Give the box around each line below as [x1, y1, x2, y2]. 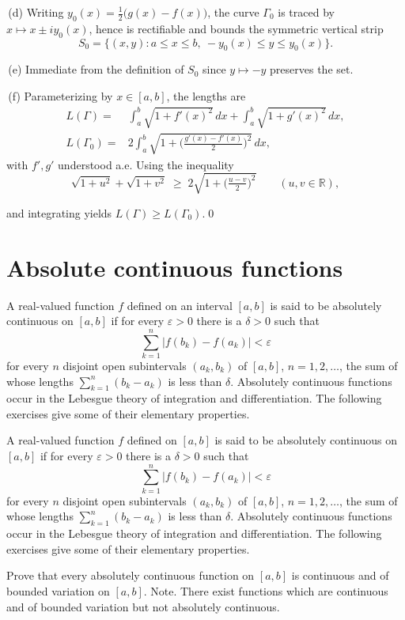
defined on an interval [127, 297, 233, 313]
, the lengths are [166, 87, 246, 104]
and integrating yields [6, 204, 112, 221]
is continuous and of [291, 567, 389, 584]
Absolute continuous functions [6, 251, 343, 283]
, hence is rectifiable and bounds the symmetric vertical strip [89, 20, 384, 36]
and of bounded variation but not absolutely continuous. [6, 598, 280, 614]
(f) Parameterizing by [8, 87, 113, 104]
